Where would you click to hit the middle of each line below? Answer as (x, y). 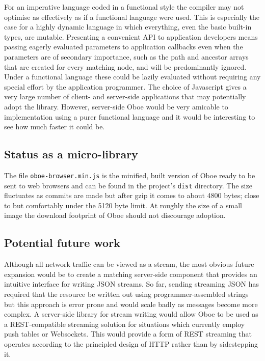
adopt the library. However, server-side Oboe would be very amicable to (116, 106)
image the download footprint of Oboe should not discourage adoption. (115, 215)
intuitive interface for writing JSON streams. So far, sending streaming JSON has (131, 284)
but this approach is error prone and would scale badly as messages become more (131, 304)
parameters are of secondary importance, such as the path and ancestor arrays (126, 56)
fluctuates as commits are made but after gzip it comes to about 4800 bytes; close (132, 195)
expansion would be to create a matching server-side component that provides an (131, 274)
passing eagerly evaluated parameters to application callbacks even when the (124, 47)
